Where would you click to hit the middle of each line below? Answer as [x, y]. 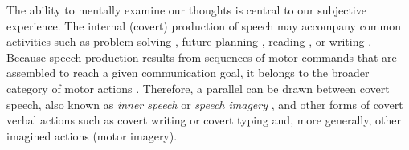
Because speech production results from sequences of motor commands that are [202, 57]
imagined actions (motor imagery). [92, 135]
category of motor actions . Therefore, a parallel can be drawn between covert [198, 88]
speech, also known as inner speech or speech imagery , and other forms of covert [205, 104]
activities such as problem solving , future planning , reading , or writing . [189, 41]
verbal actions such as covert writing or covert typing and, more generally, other [204, 120]
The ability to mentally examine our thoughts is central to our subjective [186, 10]
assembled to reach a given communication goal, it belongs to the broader [188, 73]
